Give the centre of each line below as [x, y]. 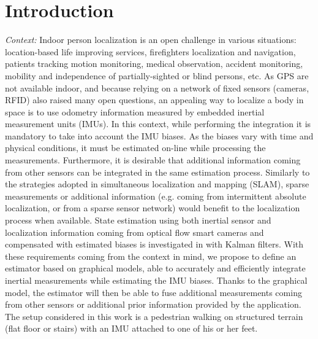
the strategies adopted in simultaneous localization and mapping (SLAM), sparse [157, 184]
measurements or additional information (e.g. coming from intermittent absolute [156, 196]
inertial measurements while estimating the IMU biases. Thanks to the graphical [156, 280]
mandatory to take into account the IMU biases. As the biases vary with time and [159, 135]
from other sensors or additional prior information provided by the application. [153, 304]
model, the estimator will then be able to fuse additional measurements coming [153, 292]
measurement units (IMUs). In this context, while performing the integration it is [158, 124]
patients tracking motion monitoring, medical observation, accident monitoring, [154, 64]
